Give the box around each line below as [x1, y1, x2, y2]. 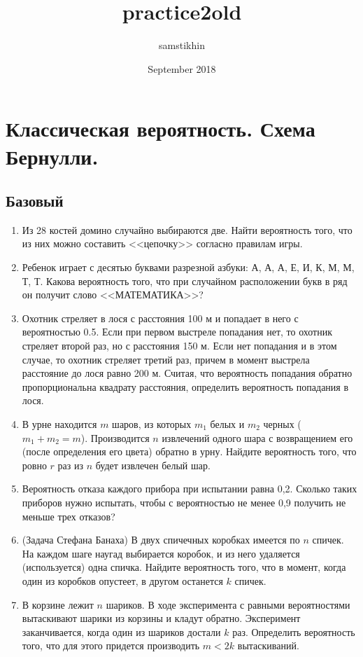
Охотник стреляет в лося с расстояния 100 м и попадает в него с [22, 310, 299, 325]
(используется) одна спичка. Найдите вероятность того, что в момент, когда [22, 560, 346, 574]
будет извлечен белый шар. [95, 457, 211, 472]
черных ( [263, 417, 301, 431]
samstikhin [159, 38, 205, 53]
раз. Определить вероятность [232, 624, 355, 639]
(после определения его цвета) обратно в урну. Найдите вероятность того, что [22, 444, 357, 459]
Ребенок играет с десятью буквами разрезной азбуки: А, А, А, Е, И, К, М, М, [22, 260, 355, 275]
